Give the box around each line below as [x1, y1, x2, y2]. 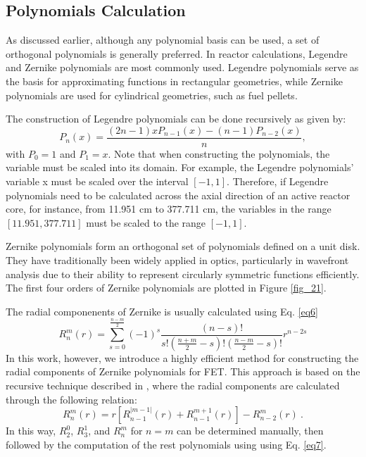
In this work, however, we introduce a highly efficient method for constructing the [6, 350, 359, 365]
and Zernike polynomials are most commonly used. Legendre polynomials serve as [6, 60, 359, 75]
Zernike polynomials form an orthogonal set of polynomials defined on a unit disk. [6, 239, 360, 253]
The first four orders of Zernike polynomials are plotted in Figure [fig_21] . [6, 280, 327, 295]
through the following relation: [6, 392, 137, 406]
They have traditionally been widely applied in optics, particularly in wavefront [6, 252, 349, 267]
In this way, [6, 423, 56, 438]
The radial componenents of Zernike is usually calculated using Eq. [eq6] [6, 303, 318, 318]
